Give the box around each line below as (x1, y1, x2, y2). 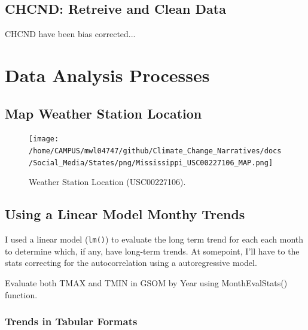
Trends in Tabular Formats (5, 314, 138, 329)
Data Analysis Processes (5, 62, 210, 87)
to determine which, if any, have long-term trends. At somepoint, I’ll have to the (5, 244, 300, 257)
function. (5, 288, 38, 301)
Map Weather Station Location (5, 104, 202, 122)
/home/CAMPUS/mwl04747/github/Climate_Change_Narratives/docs (29, 147, 282, 156)
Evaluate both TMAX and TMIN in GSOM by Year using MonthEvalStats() (5, 276, 288, 289)
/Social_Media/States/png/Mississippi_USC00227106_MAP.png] (29, 158, 273, 167)
